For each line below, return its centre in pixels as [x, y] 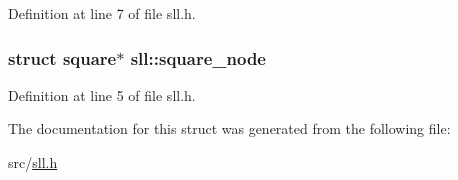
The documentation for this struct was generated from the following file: [229, 128]
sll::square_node [198, 57]
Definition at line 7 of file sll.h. [102, 13]
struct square [62, 57]
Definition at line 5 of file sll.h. [102, 94]
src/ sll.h [33, 162]
